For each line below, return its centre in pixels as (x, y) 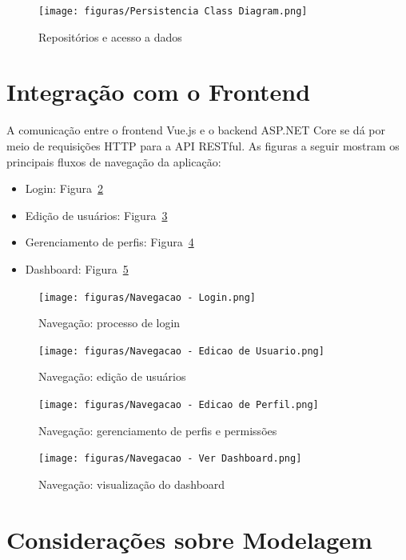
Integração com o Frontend (159, 92)
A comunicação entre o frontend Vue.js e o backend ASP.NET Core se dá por (196, 130)
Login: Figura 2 (64, 188)
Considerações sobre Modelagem (189, 539)
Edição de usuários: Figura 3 (96, 215)
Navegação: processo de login (109, 323)
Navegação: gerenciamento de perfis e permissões (158, 430)
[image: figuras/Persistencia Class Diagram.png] (173, 11)
